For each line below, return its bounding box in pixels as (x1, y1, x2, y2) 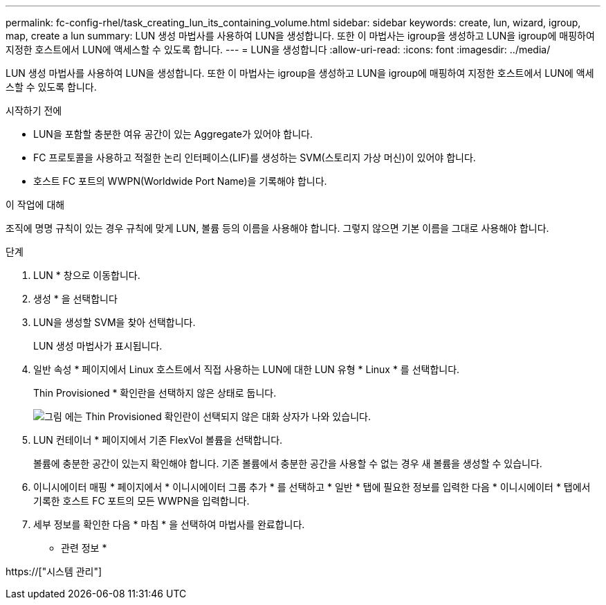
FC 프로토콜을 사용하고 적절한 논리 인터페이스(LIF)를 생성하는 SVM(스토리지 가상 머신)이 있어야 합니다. (33, 152, 476, 163)
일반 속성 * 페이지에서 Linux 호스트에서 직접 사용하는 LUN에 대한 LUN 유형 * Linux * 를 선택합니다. (33, 363, 460, 375)
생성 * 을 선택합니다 (33, 293, 118, 305)
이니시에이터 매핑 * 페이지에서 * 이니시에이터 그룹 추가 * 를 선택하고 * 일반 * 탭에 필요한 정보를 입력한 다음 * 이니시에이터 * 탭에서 (33, 481, 591, 493)
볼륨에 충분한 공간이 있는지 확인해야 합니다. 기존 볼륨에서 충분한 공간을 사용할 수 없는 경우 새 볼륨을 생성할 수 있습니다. (33, 458, 542, 469)
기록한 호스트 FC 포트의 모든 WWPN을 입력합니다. (33, 495, 250, 507)
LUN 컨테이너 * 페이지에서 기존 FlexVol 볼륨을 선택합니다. (33, 434, 283, 446)
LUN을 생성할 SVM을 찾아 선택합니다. (33, 316, 196, 328)
